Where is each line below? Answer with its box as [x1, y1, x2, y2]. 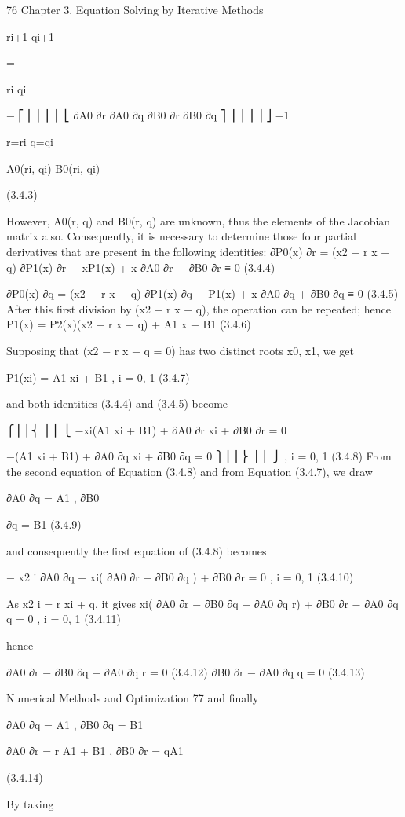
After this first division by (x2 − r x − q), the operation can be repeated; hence [6, 300, 392, 317]
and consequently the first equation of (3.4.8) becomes [6, 542, 267, 559]
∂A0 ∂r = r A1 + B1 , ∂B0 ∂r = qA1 [6, 742, 184, 759]
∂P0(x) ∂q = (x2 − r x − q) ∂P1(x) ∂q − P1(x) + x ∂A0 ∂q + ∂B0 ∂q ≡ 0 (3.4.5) [6, 285, 399, 302]
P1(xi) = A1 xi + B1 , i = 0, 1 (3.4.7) [6, 368, 190, 385]
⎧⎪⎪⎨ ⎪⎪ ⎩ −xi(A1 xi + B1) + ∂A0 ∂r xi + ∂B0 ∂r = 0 [6, 421, 287, 438]
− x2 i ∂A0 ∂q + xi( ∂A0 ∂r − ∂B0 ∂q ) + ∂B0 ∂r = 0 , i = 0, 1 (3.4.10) [6, 569, 354, 585]
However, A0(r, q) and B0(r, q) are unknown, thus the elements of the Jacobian [6, 212, 391, 229]
